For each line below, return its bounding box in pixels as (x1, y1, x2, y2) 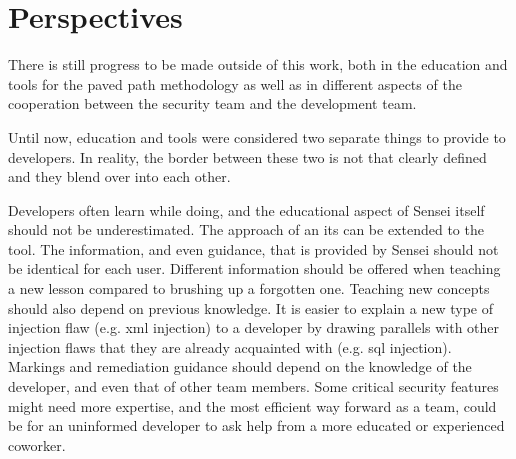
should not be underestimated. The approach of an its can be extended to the (8, 219, 484, 240)
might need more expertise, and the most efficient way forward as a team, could (8, 395, 497, 416)
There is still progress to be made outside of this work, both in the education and (8, 54, 508, 75)
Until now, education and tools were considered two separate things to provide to (8, 126, 506, 147)
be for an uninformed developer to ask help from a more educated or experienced (8, 415, 505, 436)
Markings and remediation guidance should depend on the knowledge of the (8, 356, 472, 377)
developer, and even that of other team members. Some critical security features (8, 376, 499, 397)
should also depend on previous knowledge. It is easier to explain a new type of (8, 297, 494, 318)
